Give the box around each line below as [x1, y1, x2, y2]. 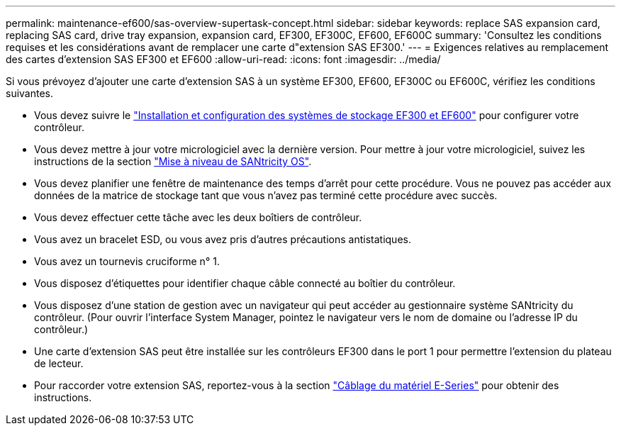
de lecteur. [34, 357, 84, 369]
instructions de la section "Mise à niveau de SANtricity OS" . [34, 155, 312, 167]
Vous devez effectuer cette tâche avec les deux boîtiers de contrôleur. [34, 211, 362, 223]
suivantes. [6, 87, 54, 99]
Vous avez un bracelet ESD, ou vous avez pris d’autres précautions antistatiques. [34, 233, 411, 245]
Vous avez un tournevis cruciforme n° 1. [34, 255, 220, 267]
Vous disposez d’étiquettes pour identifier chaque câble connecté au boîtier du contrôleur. [34, 277, 456, 289]
